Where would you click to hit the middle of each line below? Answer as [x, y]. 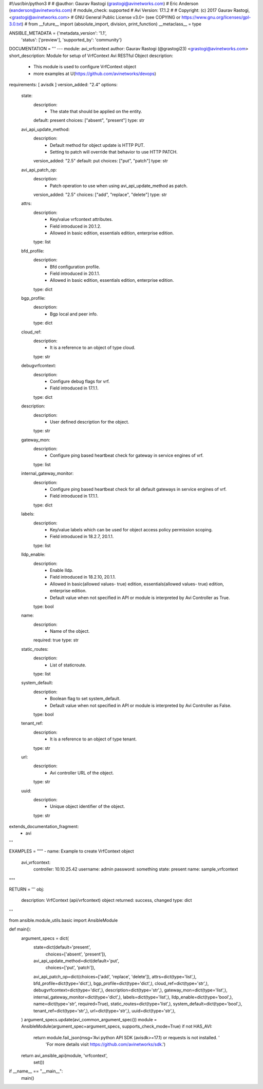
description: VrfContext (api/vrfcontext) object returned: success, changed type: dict [107, 900]
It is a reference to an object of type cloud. [93, 348]
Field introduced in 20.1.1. [75, 273]
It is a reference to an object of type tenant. [94, 739]
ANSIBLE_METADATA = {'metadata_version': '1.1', [58, 33]
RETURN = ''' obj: [27, 889]
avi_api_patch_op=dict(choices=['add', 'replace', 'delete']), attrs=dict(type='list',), [115, 976]
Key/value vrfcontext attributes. [81, 219]
